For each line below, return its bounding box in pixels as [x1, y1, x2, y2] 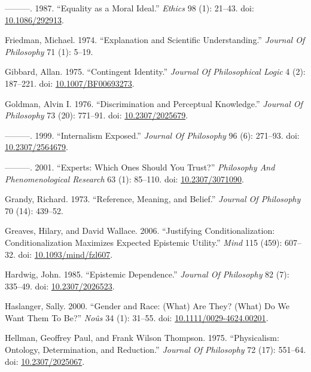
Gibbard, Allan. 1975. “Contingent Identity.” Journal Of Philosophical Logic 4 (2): [5, 65, 306, 78]
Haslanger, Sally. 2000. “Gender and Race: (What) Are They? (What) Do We [5, 300, 289, 312]
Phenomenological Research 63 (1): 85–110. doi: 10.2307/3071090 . [5, 172, 244, 185]
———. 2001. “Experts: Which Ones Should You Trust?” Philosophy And [5, 160, 275, 173]
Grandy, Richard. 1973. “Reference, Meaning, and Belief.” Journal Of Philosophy [5, 193, 301, 205]
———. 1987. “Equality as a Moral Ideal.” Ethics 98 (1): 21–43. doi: [5, 2, 254, 14]
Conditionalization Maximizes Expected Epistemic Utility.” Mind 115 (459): [5, 236, 282, 248]
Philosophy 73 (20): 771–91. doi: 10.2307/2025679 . [5, 109, 188, 121]
